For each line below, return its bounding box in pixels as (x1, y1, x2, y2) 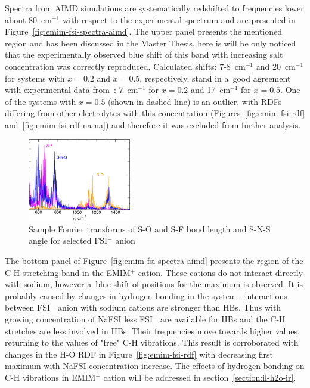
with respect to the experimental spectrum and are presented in (62, 13, 296, 26)
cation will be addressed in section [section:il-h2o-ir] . (103, 371, 296, 383)
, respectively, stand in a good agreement (139, 72, 291, 84)
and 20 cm (256, 60, 296, 72)
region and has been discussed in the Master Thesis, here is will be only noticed (5, 36, 296, 49)
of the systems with (5, 95, 76, 107)
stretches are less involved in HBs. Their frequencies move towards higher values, (5, 324, 300, 337)
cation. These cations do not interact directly (138, 266, 303, 278)
